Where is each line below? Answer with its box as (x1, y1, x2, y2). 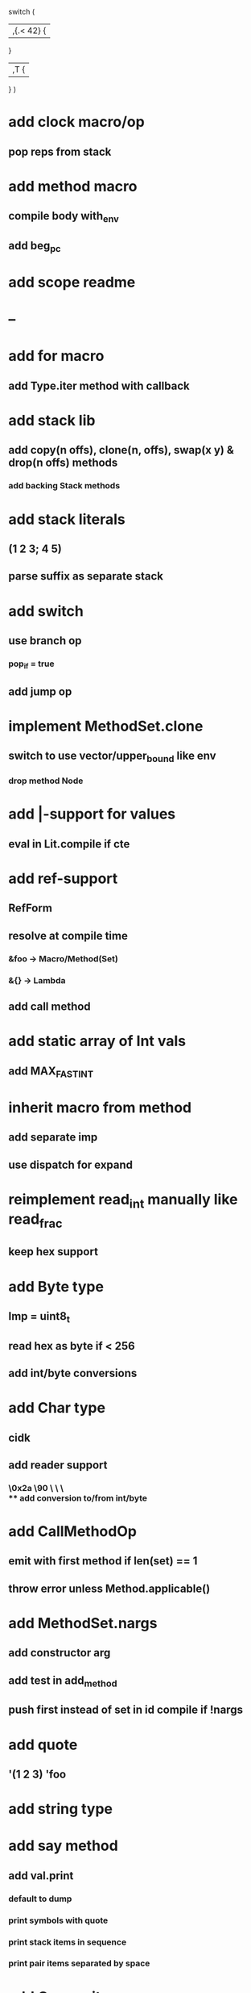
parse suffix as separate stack (8, 569, 163, 584)
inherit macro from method (8, 1098, 191, 1116)
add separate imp (8, 1130, 98, 1145)
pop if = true (8, 658, 55, 671)
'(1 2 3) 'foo (8, 1768, 67, 1781)
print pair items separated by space (8, 1957, 150, 1969)
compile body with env (8, 209, 119, 225)
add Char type (8, 1399, 106, 1417)
